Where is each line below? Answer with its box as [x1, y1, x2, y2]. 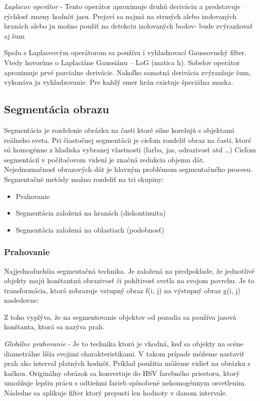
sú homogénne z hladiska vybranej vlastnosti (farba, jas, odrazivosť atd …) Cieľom [4, 144, 256, 155]
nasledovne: [4, 295, 39, 305]
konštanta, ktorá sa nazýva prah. [4, 321, 104, 332]
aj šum [4, 30, 25, 41]
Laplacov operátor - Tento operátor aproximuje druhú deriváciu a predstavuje [4, 1, 240, 11]
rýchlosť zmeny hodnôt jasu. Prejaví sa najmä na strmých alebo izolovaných [4, 11, 236, 21]
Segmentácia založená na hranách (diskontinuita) [15, 208, 166, 218]
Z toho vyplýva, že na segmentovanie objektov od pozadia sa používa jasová [4, 311, 236, 322]
